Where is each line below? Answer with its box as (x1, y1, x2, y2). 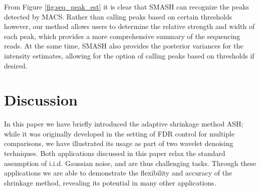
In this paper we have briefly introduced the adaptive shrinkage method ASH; (4, 118, 243, 129)
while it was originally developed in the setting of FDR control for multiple (4, 128, 235, 138)
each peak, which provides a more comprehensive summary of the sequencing (4, 30, 240, 41)
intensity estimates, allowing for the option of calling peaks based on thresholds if (4, 50, 254, 60)
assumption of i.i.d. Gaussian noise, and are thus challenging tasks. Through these (4, 157, 256, 168)
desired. (4, 60, 28, 70)
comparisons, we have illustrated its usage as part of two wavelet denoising (4, 138, 233, 148)
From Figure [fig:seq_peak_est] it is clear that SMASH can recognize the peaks (4, 1, 249, 11)
